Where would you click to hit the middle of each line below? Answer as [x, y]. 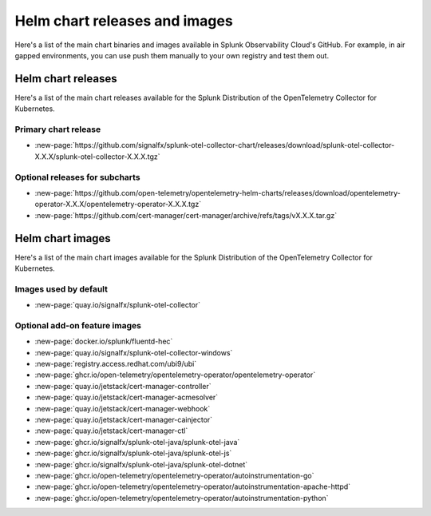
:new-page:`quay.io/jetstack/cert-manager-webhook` [123, 408]
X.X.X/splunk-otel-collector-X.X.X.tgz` [97, 157]
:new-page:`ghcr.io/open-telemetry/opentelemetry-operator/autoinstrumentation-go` [174, 475]
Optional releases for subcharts [77, 177]
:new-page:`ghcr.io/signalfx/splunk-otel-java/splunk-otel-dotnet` [141, 464]
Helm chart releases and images [124, 21]
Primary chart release [58, 129]
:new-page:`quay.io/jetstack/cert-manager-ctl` [111, 431]
